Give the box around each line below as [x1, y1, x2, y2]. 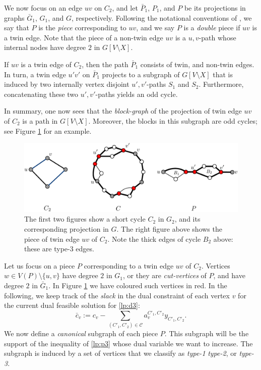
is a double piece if [183, 22, 240, 33]
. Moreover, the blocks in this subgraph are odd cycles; [88, 115, 257, 126]
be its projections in [184, 3, 246, 13]
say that [4, 22, 29, 33]
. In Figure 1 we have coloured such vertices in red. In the [48, 280, 227, 290]
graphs [4, 12, 25, 23]
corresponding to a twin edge [84, 260, 174, 271]
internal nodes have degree [4, 42, 86, 52]
